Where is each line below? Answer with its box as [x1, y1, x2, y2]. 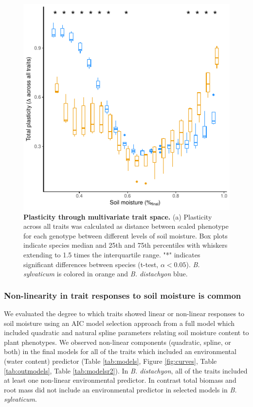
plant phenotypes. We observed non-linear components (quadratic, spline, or [4, 337, 231, 347]
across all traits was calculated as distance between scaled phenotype [23, 221, 229, 231]
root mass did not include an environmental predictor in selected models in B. [4, 384, 237, 394]
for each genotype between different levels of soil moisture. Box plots [23, 230, 228, 240]
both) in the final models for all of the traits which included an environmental [4, 346, 236, 356]
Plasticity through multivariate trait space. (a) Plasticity [23, 211, 212, 221]
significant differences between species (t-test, [23, 259, 159, 269]
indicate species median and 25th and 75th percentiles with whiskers [23, 240, 228, 250]
